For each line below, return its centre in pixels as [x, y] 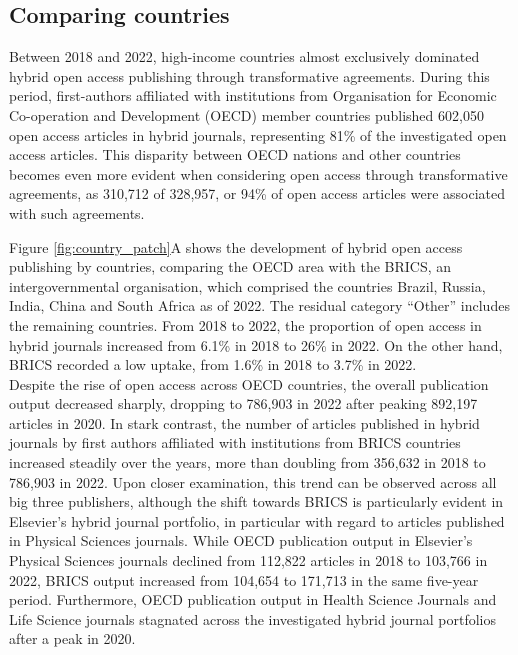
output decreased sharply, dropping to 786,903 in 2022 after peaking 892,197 [243, 403]
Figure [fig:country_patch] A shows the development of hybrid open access [236, 246]
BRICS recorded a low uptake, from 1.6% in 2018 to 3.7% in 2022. [213, 364]
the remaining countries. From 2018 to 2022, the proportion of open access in [245, 324]
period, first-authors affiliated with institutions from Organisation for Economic [253, 95]
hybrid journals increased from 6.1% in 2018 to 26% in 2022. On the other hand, [256, 344]
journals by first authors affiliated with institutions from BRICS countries [235, 442]
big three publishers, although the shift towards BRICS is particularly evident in [256, 501]
